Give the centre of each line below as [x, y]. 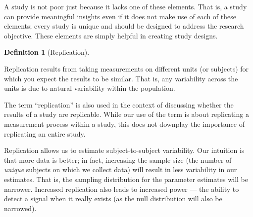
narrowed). [20, 208]
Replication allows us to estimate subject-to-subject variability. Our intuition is [124, 150]
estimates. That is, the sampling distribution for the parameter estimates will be [126, 179]
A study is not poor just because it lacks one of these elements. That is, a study [126, 6]
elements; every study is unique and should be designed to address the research [124, 26]
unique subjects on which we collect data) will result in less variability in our [121, 169]
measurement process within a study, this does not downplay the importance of [124, 124]
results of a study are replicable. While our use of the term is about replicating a [126, 114]
